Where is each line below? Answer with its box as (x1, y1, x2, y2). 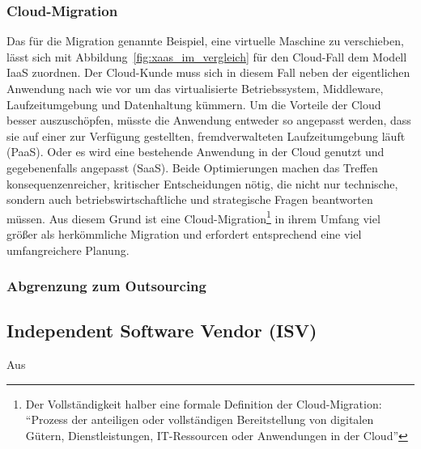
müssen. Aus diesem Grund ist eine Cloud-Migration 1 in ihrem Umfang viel (6, 207, 381, 227)
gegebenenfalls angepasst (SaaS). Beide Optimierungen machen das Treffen (6, 159, 378, 176)
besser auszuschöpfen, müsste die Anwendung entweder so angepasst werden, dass (6, 112, 411, 129)
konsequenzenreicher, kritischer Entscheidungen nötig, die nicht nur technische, (6, 175, 398, 192)
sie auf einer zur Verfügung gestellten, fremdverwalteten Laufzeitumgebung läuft (6, 127, 406, 144)
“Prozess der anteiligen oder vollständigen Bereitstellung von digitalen (25, 411, 374, 428)
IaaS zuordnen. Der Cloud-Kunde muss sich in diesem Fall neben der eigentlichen (6, 64, 410, 81)
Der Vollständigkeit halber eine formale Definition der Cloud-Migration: (25, 395, 382, 412)
